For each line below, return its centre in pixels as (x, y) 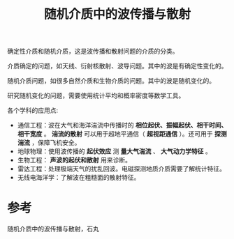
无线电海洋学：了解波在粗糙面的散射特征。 (79, 178)
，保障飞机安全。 (56, 143)
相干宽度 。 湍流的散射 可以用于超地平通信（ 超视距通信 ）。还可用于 (115, 134)
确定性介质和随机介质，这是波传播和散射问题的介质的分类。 (93, 51)
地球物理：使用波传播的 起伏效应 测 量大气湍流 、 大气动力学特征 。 (114, 151)
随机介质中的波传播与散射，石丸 (53, 229)
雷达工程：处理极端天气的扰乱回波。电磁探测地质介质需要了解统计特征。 (121, 169)
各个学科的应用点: (33, 110)
